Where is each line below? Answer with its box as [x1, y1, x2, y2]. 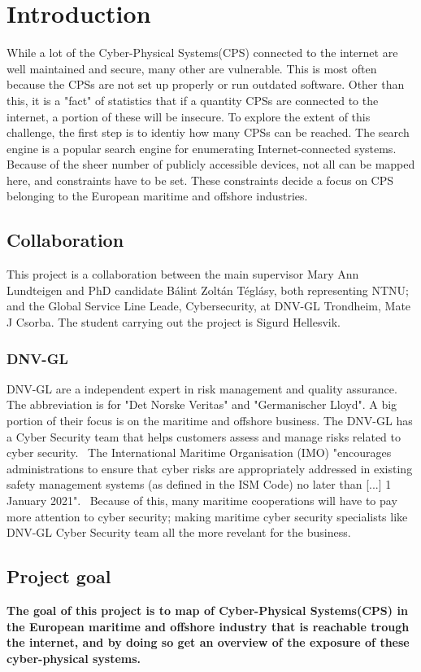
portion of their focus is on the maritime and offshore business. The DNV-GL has [7, 412, 413, 429]
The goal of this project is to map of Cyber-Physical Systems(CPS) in [7, 602, 408, 618]
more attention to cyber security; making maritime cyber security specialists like [7, 507, 408, 525]
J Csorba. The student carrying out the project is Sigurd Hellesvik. [7, 314, 341, 331]
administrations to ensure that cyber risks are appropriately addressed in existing [7, 459, 413, 477]
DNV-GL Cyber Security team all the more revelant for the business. [7, 524, 351, 541]
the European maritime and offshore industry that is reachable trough [7, 617, 410, 635]
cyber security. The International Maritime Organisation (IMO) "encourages [7, 444, 392, 461]
